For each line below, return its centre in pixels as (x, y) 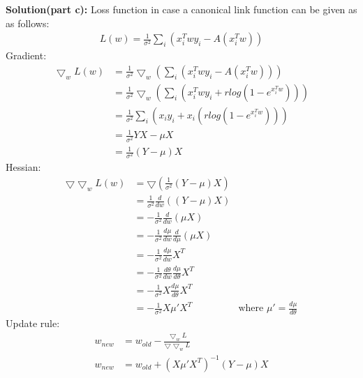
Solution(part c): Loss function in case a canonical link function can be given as (181, 9)
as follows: (28, 23)
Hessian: (23, 167)
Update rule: (33, 323)
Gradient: (26, 55)
